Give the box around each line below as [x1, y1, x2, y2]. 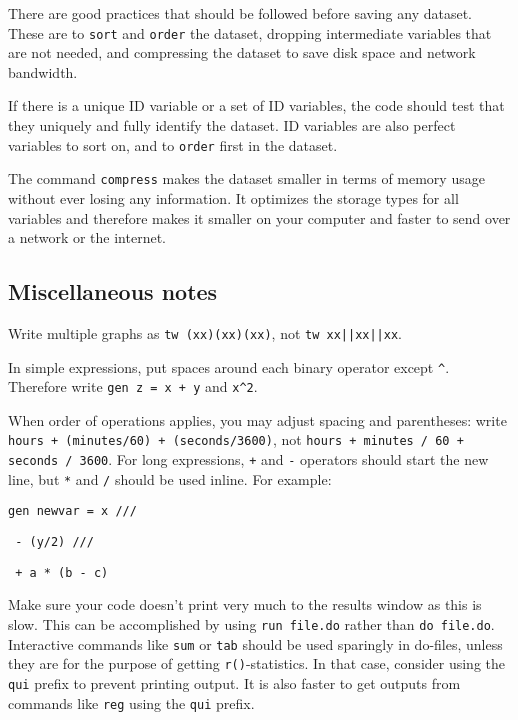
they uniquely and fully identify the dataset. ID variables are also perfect [8, 115, 456, 136]
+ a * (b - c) [15, 565, 109, 580]
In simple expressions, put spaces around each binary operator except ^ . [8, 356, 450, 377]
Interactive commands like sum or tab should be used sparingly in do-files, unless [8, 633, 503, 654]
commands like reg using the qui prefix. [8, 692, 255, 713]
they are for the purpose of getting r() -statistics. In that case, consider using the [8, 653, 506, 674]
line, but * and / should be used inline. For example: [8, 468, 332, 489]
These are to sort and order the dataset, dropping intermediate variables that [8, 22, 492, 43]
